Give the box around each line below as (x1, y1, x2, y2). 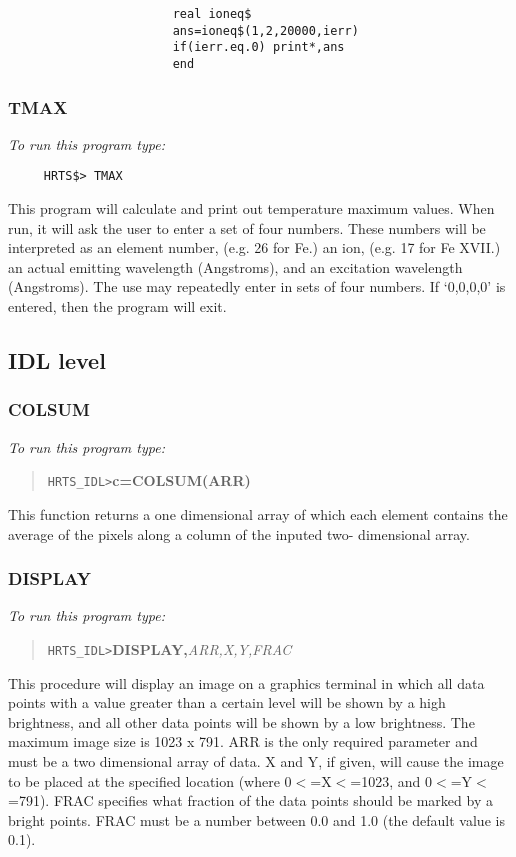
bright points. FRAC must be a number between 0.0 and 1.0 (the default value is (8, 809, 505, 830)
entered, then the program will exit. (8, 296, 227, 317)
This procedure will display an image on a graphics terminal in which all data (8, 672, 485, 693)
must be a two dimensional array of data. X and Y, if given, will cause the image (8, 750, 504, 771)
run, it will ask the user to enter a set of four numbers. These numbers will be (8, 217, 486, 238)
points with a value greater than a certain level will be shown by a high (8, 692, 446, 713)
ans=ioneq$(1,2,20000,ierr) (172, 23, 359, 38)
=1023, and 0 (350, 770, 433, 791)
